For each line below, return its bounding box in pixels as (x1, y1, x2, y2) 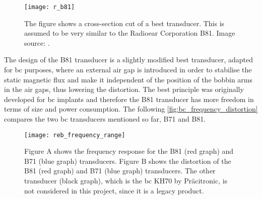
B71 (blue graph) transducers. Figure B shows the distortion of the (24, 155, 231, 166)
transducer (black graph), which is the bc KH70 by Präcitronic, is (24, 175, 228, 186)
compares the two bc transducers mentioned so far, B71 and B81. (4, 114, 206, 124)
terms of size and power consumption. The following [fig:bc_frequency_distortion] (4, 104, 258, 114)
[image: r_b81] (24, 4, 75, 11)
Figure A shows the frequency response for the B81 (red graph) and (24, 146, 234, 156)
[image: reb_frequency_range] (24, 131, 125, 139)
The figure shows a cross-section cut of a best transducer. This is (24, 18, 225, 28)
